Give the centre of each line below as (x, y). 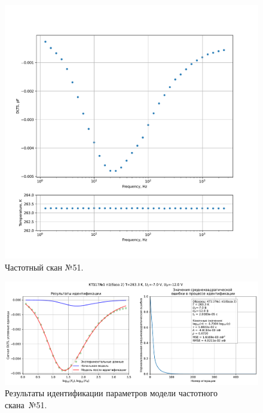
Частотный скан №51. (44, 267)
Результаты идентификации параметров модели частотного (111, 393)
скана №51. (26, 404)
